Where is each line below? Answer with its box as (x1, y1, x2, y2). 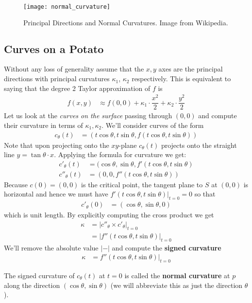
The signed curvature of (4, 270, 75, 280)
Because (4, 179, 28, 189)
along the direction (4, 280, 60, 290)
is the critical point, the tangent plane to (81, 179, 203, 189)
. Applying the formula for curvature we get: (54, 149, 186, 160)
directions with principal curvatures (4, 73, 110, 84)
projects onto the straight (161, 140, 237, 150)
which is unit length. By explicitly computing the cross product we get (4, 210, 214, 220)
